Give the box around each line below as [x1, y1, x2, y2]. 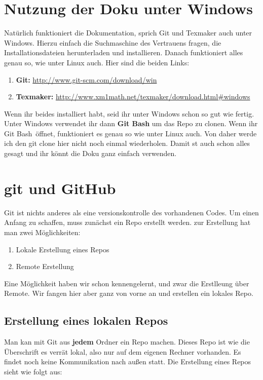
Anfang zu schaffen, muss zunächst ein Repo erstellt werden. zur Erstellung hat [4, 217, 251, 227]
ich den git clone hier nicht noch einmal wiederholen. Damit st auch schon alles [4, 138, 250, 148]
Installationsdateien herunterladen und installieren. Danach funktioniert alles [4, 47, 243, 58]
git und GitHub [4, 177, 116, 198]
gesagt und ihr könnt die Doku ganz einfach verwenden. [4, 148, 177, 159]
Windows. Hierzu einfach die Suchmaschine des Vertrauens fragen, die [4, 37, 221, 48]
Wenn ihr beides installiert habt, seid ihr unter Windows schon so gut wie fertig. [4, 108, 254, 119]
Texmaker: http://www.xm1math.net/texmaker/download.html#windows [16, 91, 250, 102]
